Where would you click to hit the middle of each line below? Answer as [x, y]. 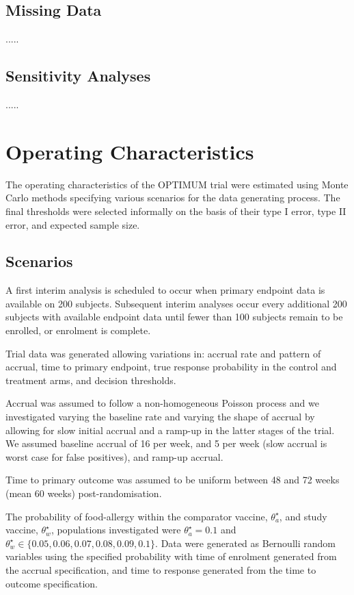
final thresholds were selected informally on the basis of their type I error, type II [176, 211]
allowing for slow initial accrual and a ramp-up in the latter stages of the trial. [170, 430]
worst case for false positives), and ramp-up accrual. [114, 456]
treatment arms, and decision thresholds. [91, 380]
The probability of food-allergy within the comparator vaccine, [137, 516]
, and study [303, 516]
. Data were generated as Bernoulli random [245, 543]
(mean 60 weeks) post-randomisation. [84, 493]
